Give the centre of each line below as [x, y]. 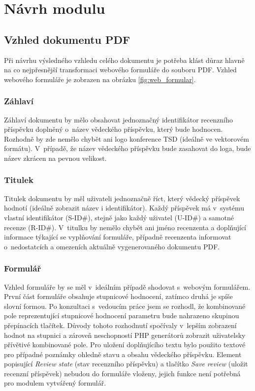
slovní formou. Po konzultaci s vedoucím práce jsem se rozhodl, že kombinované [125, 306]
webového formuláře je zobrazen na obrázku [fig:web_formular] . [100, 79]
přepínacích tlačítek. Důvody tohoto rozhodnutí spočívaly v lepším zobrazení [120, 325]
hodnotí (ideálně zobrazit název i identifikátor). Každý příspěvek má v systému [124, 208]
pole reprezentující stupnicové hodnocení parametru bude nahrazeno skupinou [122, 316]
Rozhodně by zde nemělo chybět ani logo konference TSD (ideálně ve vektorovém [127, 138]
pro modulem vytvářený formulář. [55, 383]
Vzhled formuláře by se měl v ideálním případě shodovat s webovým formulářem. [127, 286]
